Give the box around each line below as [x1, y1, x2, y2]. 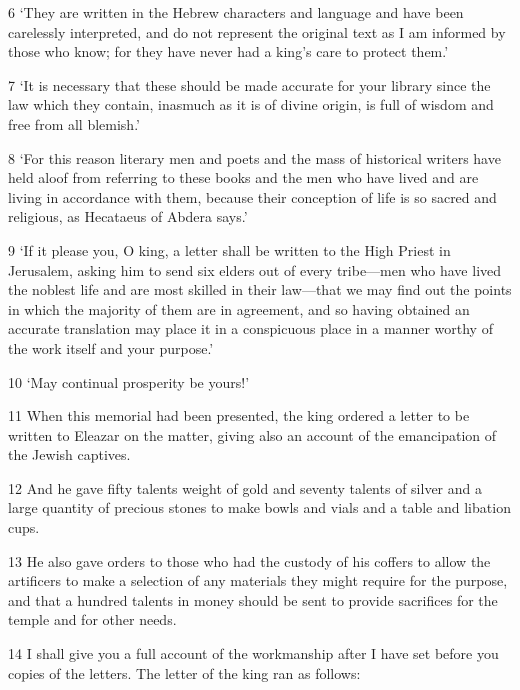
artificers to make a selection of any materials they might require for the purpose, [8, 570, 508, 591]
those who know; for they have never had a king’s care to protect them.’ [8, 41, 449, 62]
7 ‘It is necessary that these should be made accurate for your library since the [8, 74, 491, 95]
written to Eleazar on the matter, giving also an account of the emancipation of [8, 424, 497, 445]
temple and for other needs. [8, 609, 177, 630]
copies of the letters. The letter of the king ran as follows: [8, 662, 361, 683]
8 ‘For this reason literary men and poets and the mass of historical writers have [8, 147, 501, 168]
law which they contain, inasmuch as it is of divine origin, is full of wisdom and [8, 94, 494, 115]
